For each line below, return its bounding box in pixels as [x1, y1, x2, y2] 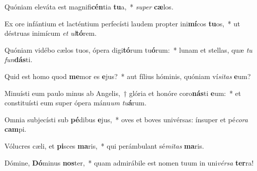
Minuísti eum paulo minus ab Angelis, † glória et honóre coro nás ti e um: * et [4, 87, 241, 98]
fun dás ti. [4, 54, 33, 65]
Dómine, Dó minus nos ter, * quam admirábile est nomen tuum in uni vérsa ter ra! [4, 157, 254, 168]
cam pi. [4, 124, 26, 134]
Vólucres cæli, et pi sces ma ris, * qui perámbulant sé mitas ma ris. [4, 140, 204, 151]
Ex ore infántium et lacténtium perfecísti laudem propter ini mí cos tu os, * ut [4, 18, 240, 28]
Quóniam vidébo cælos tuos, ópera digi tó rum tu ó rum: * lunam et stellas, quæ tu [4, 44, 253, 55]
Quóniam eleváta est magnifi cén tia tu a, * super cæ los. [4, 1, 173, 11]
